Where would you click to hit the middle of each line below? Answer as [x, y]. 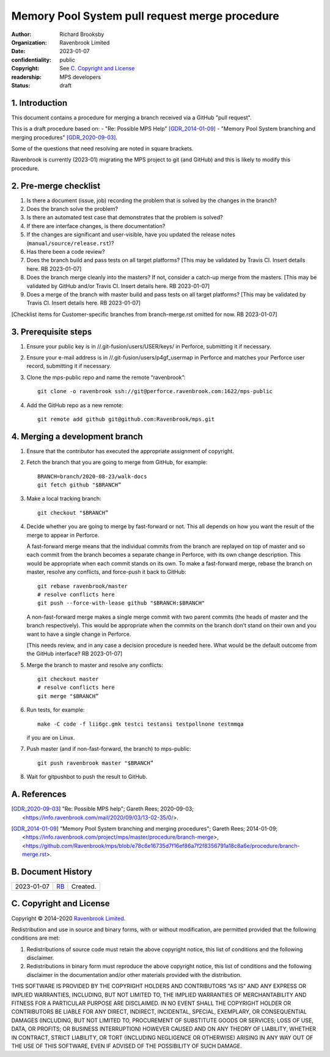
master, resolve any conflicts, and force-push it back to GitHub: [106, 572]
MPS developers [80, 77]
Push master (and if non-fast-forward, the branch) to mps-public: [109, 749]
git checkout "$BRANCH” [73, 513]
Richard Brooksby [82, 34]
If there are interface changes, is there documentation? [96, 226]
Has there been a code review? [66, 252]
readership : [27, 77]
